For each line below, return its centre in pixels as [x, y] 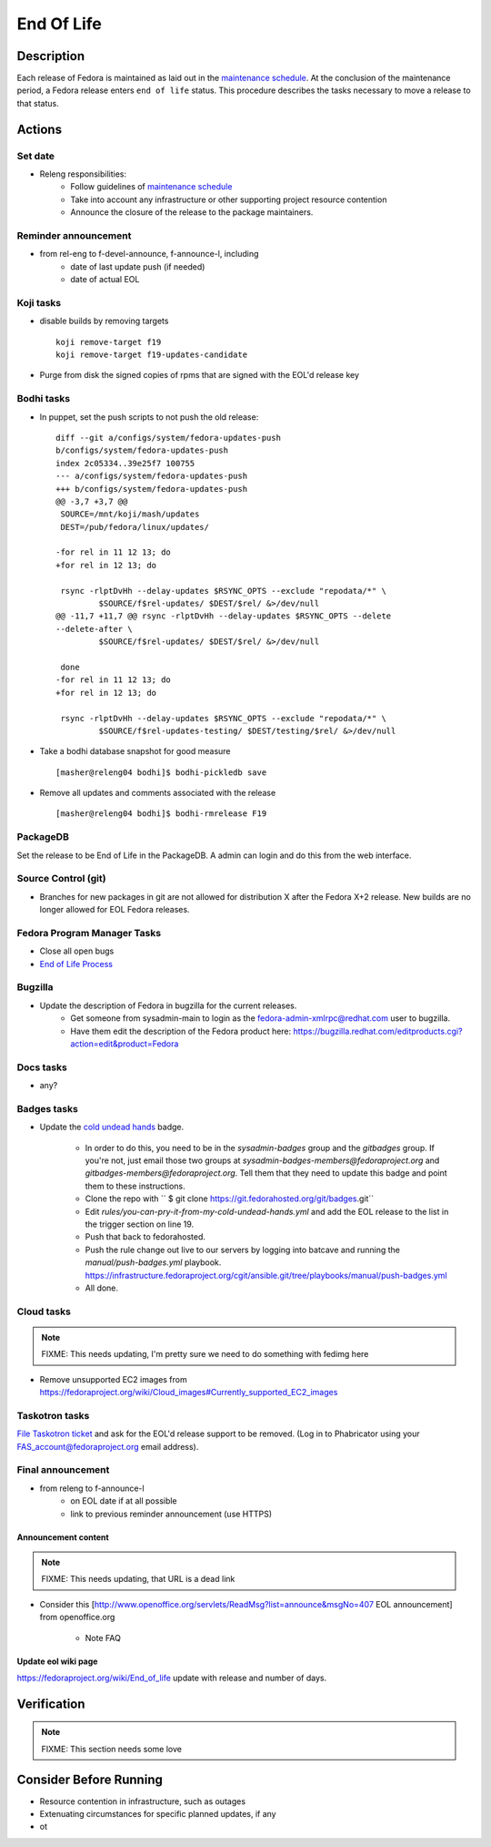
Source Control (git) [61, 879]
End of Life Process [76, 964]
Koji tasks [39, 302]
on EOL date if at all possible [124, 1501]
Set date [35, 156]
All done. [101, 1288]
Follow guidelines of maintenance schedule [151, 187]
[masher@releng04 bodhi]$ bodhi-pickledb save [161, 772]
